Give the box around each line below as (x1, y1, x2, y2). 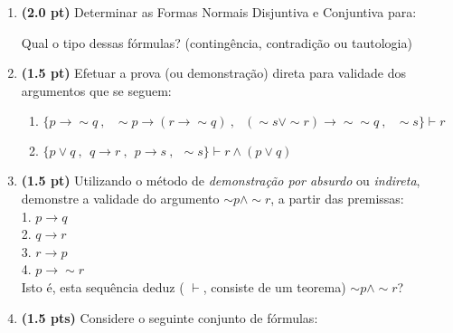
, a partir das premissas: (270, 188, 404, 207)
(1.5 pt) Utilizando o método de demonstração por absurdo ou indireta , (21, 171, 420, 190)
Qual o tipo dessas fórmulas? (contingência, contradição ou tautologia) (21, 33, 412, 52)
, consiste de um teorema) (203, 277, 346, 296)
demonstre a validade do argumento (21, 188, 220, 207)
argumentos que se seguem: (21, 81, 172, 100)
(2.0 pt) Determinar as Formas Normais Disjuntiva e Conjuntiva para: (21, 3, 417, 21)
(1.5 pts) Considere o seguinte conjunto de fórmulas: (21, 308, 318, 327)
